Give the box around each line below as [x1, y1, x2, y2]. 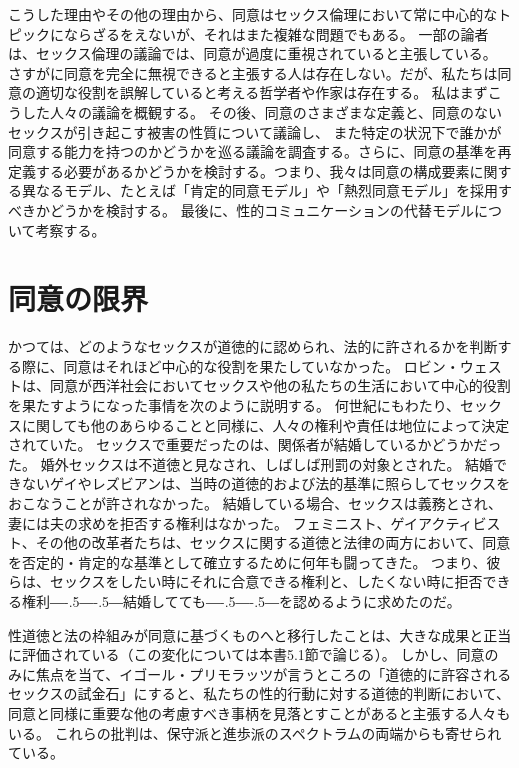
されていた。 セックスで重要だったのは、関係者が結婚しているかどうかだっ [8, 434, 502, 455]
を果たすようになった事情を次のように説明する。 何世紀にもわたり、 [8, 395, 461, 416]
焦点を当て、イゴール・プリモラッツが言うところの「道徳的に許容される [35, 663, 512, 684]
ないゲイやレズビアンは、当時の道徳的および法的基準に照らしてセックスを [21, 473, 511, 494]
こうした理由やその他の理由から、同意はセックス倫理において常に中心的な [8, 4, 498, 24]
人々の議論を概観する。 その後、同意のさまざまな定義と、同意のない [49, 101, 503, 122]
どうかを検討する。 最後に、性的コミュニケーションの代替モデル [49, 199, 474, 220]
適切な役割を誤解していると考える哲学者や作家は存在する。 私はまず [35, 82, 488, 103]
